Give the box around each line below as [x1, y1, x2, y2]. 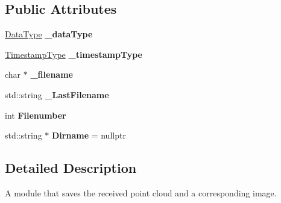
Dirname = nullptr [52, 129, 126, 142]
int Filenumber [5, 108, 66, 121]
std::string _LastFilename [5, 88, 109, 101]
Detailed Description [5, 158, 137, 177]
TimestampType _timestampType [5, 48, 142, 60]
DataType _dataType [5, 28, 93, 40]
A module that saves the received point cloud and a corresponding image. [5, 186, 277, 199]
